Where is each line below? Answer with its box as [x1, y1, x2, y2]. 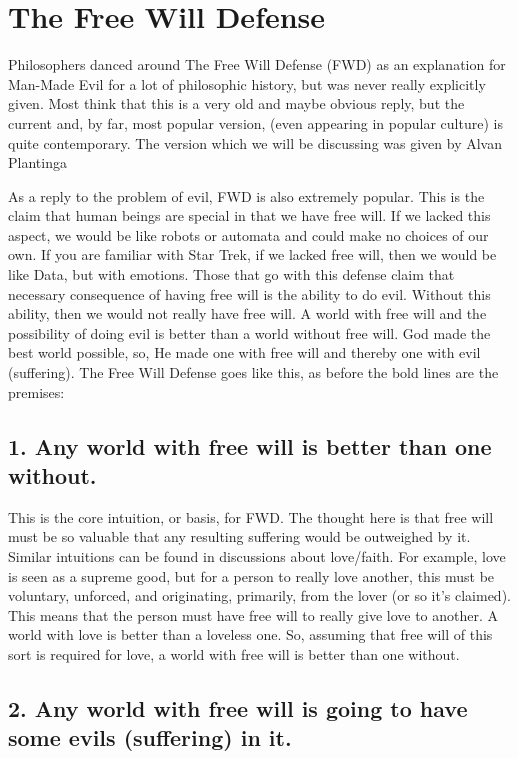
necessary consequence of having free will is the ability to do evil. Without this [8, 283, 491, 304]
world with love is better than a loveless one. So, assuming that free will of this [8, 624, 493, 645]
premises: [8, 381, 65, 402]
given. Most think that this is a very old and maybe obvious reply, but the [8, 93, 465, 114]
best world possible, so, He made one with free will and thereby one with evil [8, 342, 481, 363]
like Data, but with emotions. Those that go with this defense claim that [8, 264, 455, 285]
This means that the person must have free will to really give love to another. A [8, 604, 499, 625]
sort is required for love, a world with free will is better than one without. [8, 643, 460, 664]
